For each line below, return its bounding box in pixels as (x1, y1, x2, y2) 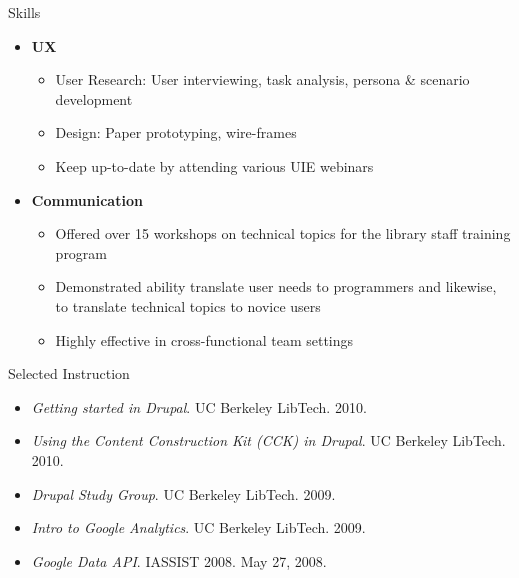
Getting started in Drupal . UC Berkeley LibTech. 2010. (31, 396, 367, 417)
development (55, 88, 133, 109)
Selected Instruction (8, 363, 130, 384)
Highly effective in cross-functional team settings (55, 329, 354, 350)
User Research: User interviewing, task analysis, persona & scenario (55, 69, 470, 90)
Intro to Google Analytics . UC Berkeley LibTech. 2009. (31, 517, 366, 538)
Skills (8, 2, 41, 22)
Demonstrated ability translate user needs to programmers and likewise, (55, 276, 497, 297)
